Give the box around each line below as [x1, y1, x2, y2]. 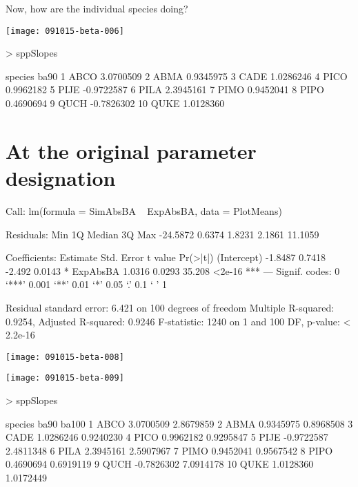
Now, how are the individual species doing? [6, 1, 188, 15]
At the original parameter [6, 136, 257, 164]
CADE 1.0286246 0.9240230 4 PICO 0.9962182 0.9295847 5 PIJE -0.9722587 [6, 430, 328, 444]
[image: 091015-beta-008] [6, 352, 124, 362]
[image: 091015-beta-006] [6, 26, 124, 36]
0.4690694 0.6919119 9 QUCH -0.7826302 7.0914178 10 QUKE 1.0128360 [6, 457, 314, 471]
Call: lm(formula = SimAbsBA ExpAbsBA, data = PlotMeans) [6, 203, 282, 218]
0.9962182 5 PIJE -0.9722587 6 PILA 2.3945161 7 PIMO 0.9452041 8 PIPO [6, 82, 324, 97]
